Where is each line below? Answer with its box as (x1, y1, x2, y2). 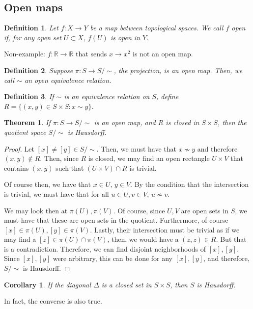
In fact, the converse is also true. (4, 296, 102, 306)
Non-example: (4, 49, 45, 59)
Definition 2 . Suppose (4, 65, 73, 75)
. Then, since (40, 153, 79, 163)
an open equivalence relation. (24, 75, 112, 85)
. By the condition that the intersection (130, 179, 249, 189)
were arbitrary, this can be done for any (53, 253, 173, 263)
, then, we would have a (107, 234, 179, 244)
